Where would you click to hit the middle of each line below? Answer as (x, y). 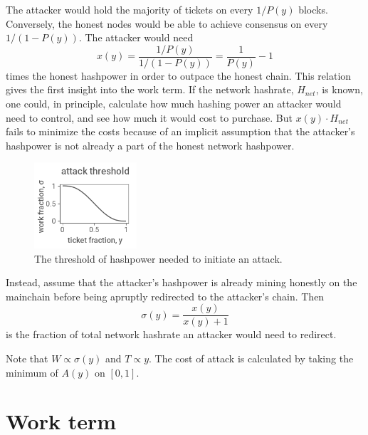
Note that (27, 358)
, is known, (339, 89)
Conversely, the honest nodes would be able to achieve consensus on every (167, 23)
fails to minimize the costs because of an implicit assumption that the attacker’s (180, 131)
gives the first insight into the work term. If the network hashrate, (150, 89)
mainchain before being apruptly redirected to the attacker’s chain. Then (165, 296)
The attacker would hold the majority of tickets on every (130, 9)
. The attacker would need (136, 37)
